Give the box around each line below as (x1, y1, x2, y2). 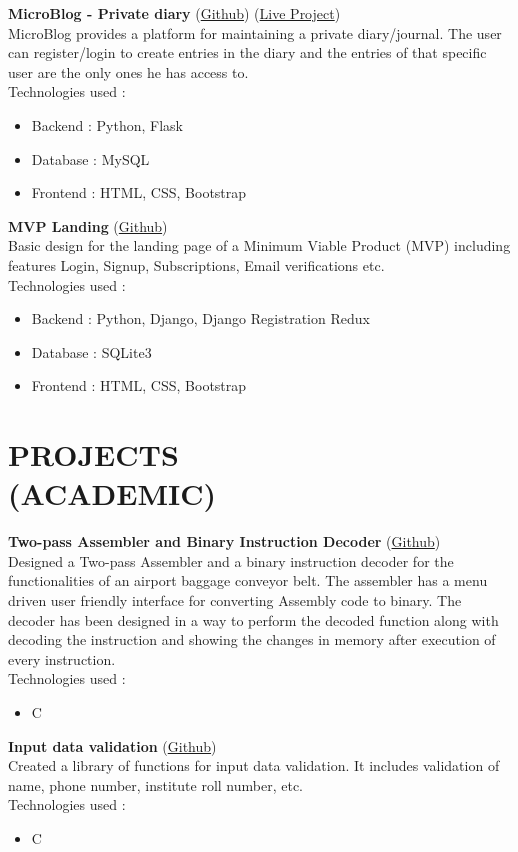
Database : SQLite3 (31, 341, 152, 362)
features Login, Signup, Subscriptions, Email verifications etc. (8, 254, 385, 275)
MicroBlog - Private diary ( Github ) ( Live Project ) (8, 3, 341, 23)
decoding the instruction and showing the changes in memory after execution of (8, 629, 496, 650)
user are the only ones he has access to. (8, 61, 249, 82)
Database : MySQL (31, 148, 150, 169)
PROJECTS (8, 434, 179, 475)
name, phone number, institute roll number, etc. (8, 774, 303, 795)
